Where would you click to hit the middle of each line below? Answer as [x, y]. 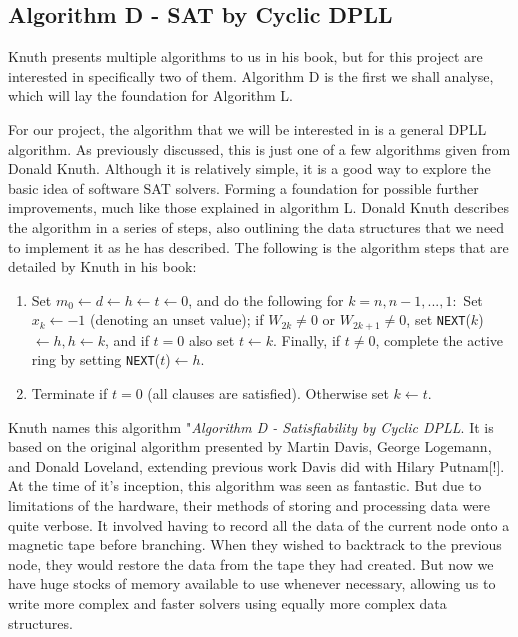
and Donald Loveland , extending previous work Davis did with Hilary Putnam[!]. [256, 465]
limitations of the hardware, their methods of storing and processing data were [249, 505]
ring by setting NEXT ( [96, 359]
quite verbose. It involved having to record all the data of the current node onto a [259, 524]
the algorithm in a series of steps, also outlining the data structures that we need [256, 226]
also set [211, 339]
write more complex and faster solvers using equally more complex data [227, 602]
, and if [126, 339]
